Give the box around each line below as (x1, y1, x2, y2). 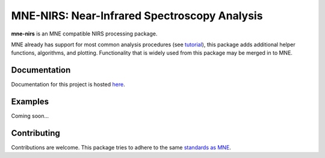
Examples (11, 97, 49, 107)
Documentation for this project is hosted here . (11, 81, 126, 88)
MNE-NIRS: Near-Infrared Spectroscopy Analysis (11, 9, 263, 22)
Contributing (11, 128, 60, 138)
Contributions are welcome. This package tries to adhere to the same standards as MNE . (11, 144, 231, 151)
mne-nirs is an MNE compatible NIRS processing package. (11, 30, 158, 37)
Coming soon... (11, 112, 49, 120)
